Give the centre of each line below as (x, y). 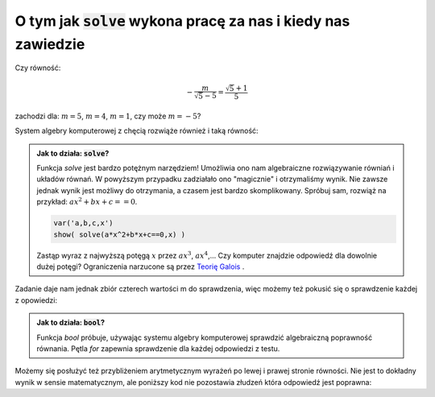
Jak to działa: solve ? (73, 153)
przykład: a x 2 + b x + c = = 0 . (87, 201)
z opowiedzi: (36, 300)
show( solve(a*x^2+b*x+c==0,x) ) (119, 234)
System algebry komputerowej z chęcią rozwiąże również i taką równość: (137, 131)
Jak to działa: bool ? (70, 323)
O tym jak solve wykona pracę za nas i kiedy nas (182, 21)
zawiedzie (50, 44)
